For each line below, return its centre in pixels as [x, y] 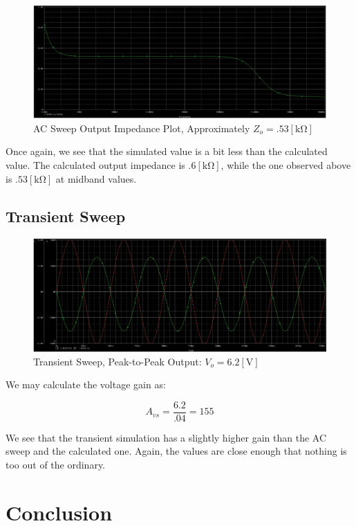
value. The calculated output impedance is [95, 164]
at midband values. [96, 178]
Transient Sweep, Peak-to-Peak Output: [118, 361]
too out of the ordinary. [56, 465]
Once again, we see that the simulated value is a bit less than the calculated [167, 151]
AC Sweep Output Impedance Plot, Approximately [142, 128]
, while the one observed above [286, 164]
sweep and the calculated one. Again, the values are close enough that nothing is [176, 451]
